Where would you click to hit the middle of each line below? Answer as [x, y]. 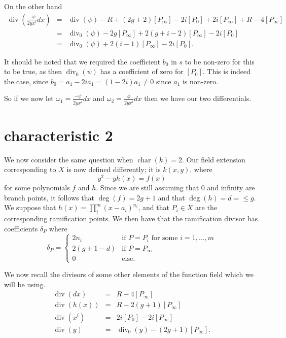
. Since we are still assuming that [148, 187]
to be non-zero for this [220, 61]
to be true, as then [33, 71]
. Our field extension [213, 159]
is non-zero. [200, 81]
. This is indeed [227, 71]
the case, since [26, 81]
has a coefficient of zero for [142, 71]
